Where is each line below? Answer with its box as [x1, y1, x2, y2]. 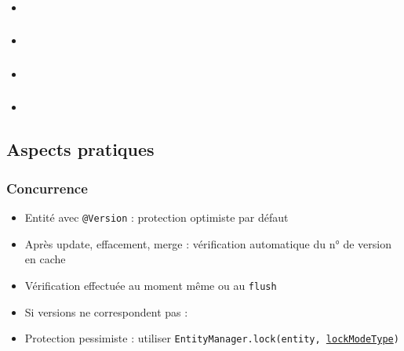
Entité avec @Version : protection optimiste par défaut [24, 209, 289, 226]
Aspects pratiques [6, 137, 155, 161]
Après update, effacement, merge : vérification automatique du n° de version [24, 235, 391, 251]
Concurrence [6, 178, 88, 197]
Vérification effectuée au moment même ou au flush [24, 277, 277, 293]
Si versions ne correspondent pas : [24, 303, 188, 320]
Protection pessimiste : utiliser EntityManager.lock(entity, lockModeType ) [24, 330, 399, 346]
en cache [24, 251, 66, 267]
